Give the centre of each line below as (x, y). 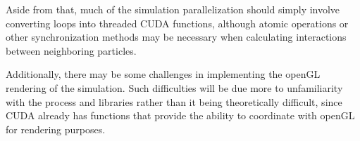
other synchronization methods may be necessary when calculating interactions (176, 37)
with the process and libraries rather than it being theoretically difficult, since (174, 101)
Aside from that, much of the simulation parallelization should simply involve (173, 9)
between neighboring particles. (71, 50)
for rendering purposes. (56, 129)
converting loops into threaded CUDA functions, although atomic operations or (177, 23)
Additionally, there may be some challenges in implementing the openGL (163, 74)
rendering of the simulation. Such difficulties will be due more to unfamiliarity (174, 87)
